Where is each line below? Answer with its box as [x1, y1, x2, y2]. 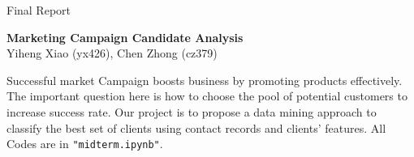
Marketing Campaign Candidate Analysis [6, 28, 244, 45]
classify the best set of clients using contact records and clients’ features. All [6, 119, 386, 136]
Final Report [6, 2, 71, 18]
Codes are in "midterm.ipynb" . [6, 135, 163, 152]
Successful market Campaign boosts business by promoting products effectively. [6, 71, 403, 88]
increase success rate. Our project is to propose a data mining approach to [6, 103, 377, 120]
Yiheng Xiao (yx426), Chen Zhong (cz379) [6, 45, 218, 62]
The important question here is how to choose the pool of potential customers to [6, 87, 408, 104]
